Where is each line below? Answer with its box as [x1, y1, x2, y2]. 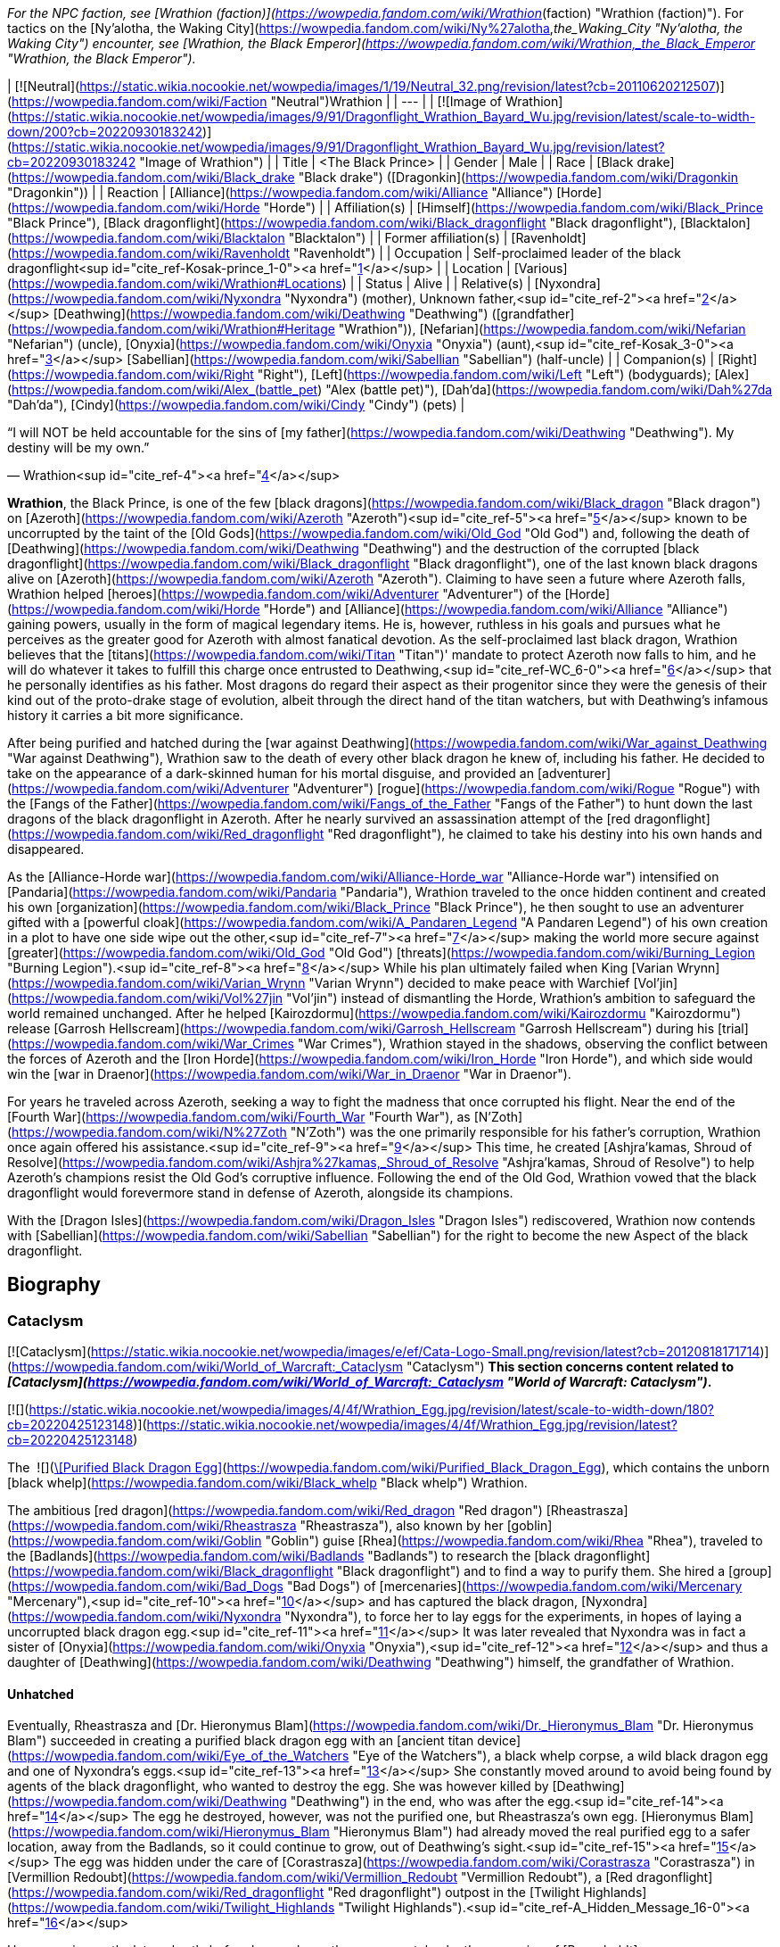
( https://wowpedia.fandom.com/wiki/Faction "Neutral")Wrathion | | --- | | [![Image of [7, 94, 502, 109]
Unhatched [7, 1686, 74, 1702]
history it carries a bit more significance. [7, 708, 244, 723]
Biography [7, 1273, 101, 1297]
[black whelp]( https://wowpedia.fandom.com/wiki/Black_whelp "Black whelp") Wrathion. [7, 1475, 528, 1491]
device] [477, 1733, 521, 1749]
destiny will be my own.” [7, 440, 150, 455]
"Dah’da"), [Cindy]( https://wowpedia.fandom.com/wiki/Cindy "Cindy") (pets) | [7, 397, 465, 412]
